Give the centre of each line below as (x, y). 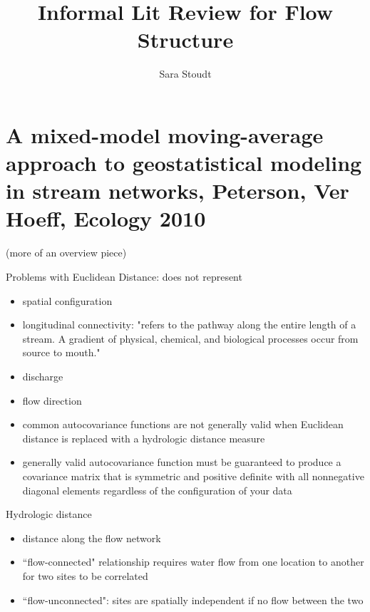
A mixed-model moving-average (165, 134)
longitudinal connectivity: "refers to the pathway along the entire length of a (189, 325)
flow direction (52, 400)
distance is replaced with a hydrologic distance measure (144, 438)
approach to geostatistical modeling (184, 163)
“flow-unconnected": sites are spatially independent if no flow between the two (193, 600)
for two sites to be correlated (85, 575)
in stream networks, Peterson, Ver (178, 191)
